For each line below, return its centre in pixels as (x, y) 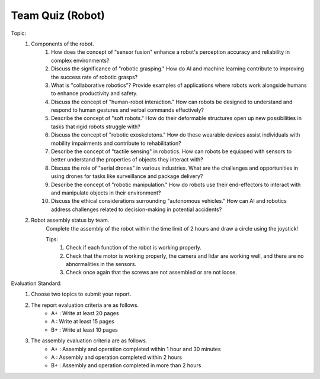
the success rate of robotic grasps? (95, 77)
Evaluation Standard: (36, 283)
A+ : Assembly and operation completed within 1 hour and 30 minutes (136, 349)
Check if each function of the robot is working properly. (134, 248)
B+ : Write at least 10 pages (84, 330)
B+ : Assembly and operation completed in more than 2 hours (126, 365)
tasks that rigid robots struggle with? (96, 127)
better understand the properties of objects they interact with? (127, 160)
